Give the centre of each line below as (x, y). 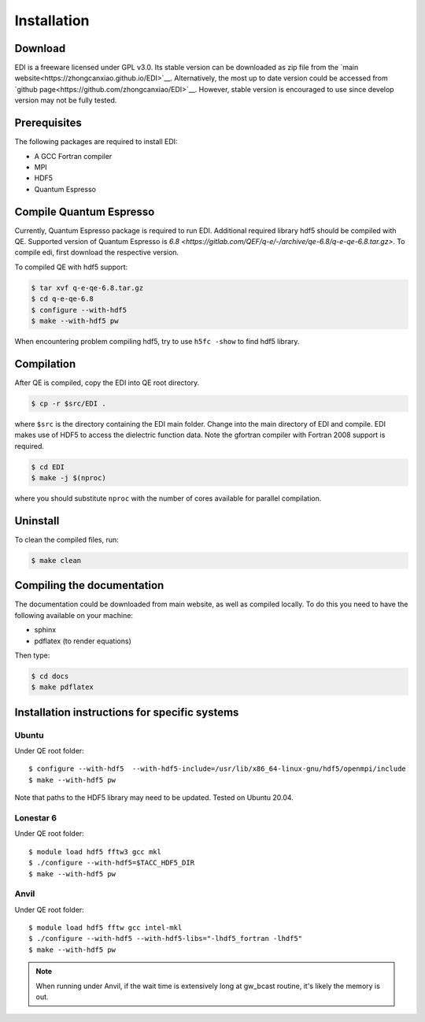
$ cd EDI (48, 467)
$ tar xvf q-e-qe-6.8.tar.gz (87, 288)
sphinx (45, 630)
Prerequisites (48, 123)
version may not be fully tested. (66, 100)
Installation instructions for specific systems (127, 712)
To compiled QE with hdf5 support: (71, 267)
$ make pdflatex (63, 687)
